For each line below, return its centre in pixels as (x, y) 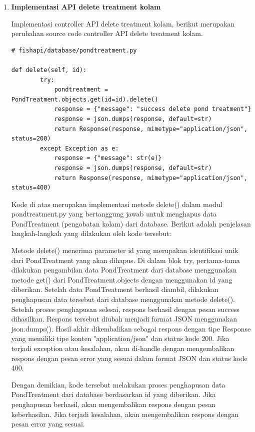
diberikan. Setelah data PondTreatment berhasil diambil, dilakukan (115, 289)
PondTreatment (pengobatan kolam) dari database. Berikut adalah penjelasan (131, 223)
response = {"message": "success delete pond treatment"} (153, 109)
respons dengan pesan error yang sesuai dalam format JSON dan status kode (129, 358)
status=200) (31, 139)
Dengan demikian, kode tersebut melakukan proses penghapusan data (118, 384)
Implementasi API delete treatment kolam (86, 6)
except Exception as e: (79, 148)
